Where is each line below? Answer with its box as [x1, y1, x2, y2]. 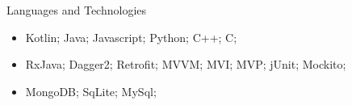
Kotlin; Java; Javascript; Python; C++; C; [25, 28, 237, 45]
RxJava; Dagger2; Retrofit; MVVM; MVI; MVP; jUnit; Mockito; [25, 56, 346, 73]
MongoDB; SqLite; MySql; [25, 82, 157, 99]
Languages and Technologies [6, 2, 147, 18]
